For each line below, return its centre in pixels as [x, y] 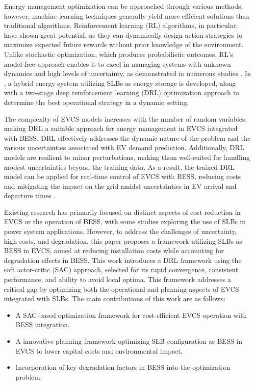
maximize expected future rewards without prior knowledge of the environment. [124, 44]
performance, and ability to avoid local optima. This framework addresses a [117, 279]
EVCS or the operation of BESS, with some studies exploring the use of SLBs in [125, 221]
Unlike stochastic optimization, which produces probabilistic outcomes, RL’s [119, 54]
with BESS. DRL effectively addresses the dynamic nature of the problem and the [127, 138]
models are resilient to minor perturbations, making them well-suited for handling [127, 157]
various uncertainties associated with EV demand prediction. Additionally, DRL [124, 147]
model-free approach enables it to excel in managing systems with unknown [117, 64]
